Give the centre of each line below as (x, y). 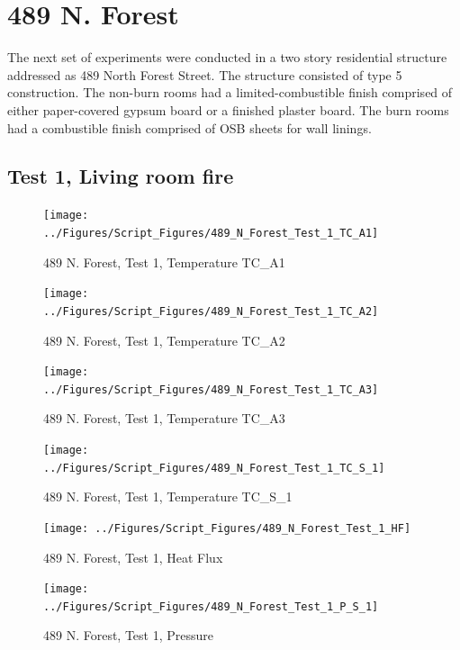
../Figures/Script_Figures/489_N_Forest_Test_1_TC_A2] (211, 311)
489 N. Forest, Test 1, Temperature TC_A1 (164, 262)
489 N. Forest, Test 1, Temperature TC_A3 (164, 418)
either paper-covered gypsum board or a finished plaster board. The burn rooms (228, 109)
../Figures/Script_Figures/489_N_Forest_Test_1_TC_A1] (211, 233)
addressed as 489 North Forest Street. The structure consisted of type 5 (205, 74)
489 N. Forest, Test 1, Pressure (129, 635)
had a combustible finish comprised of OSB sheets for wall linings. (189, 127)
